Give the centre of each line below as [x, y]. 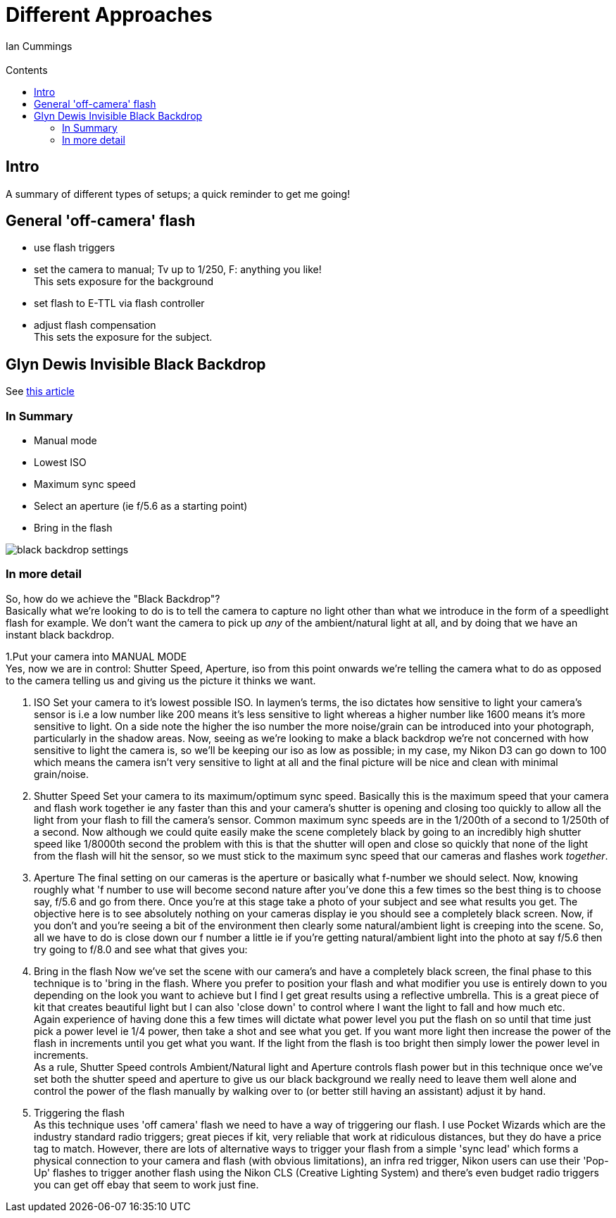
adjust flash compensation [95, 325]
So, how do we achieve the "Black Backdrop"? [113, 598]
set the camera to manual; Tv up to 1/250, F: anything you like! [178, 270]
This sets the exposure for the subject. [123, 337]
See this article [40, 391]
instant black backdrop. [60, 634]
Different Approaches [109, 15]
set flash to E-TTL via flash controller [119, 303]
